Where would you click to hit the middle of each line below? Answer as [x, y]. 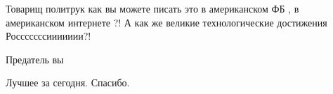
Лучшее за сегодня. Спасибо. [68, 83]
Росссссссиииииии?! [48, 36]
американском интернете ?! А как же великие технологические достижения [166, 22]
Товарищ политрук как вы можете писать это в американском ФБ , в [152, 8]
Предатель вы [35, 59]
